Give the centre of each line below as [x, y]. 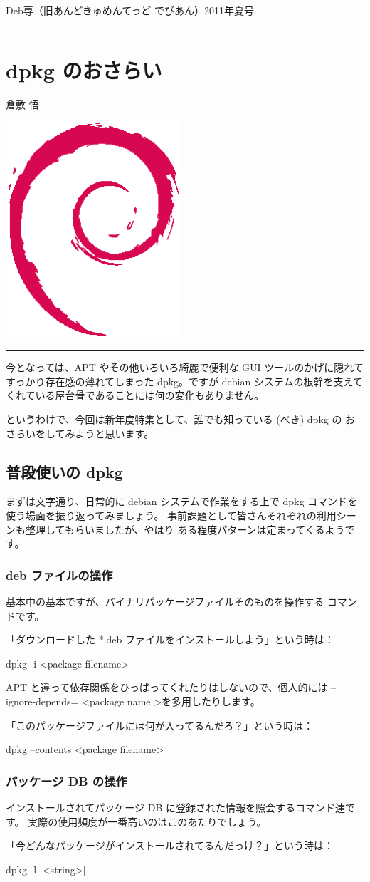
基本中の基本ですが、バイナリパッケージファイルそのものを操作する [165, 602]
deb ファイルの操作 [59, 575]
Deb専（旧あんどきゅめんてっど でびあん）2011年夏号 [130, 10]
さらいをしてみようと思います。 [80, 433]
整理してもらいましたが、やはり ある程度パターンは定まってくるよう [185, 529]
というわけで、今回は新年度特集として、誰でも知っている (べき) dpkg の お [181, 419]
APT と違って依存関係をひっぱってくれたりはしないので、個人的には [167, 687]
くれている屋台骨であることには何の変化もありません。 [135, 395]
